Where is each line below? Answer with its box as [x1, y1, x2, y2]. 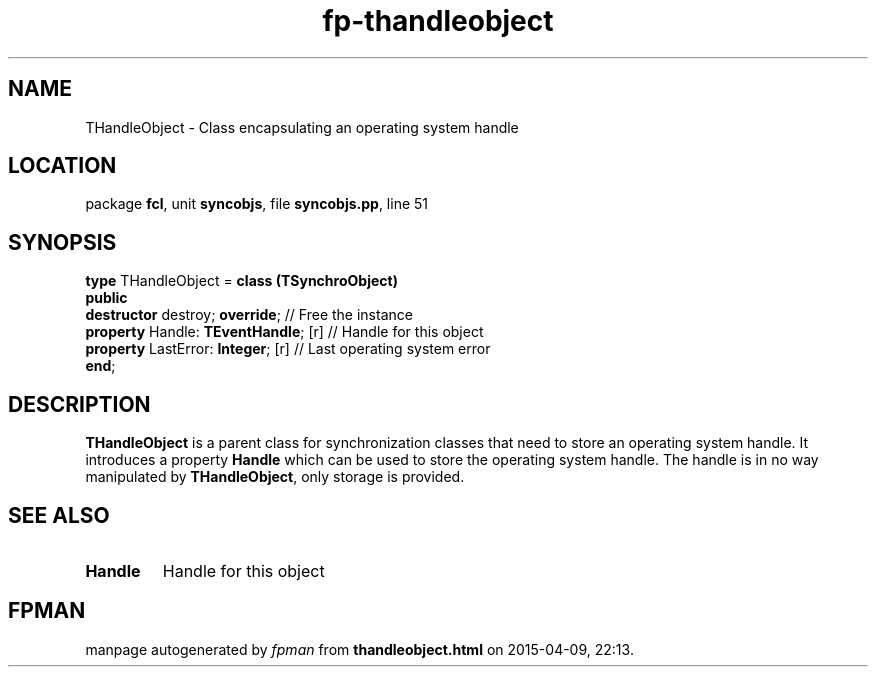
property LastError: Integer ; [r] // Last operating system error [85, 340, 491, 358]
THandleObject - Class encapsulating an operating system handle [85, 118, 519, 136]
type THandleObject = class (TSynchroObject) [85, 272, 398, 290]
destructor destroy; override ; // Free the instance [85, 306, 413, 324]
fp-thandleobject [322, 4, 554, 38]
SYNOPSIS [8, 229, 117, 255]
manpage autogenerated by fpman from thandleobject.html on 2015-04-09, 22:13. [85, 640, 634, 658]
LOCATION [8, 153, 117, 179]
